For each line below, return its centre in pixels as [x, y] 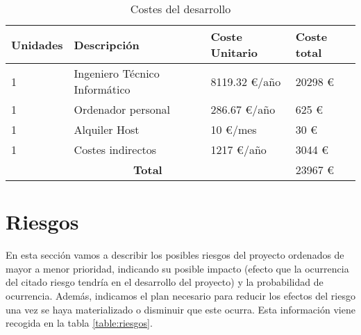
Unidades [37, 44]
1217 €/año [238, 149]
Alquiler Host [107, 129]
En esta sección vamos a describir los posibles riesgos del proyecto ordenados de [175, 255]
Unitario [234, 52]
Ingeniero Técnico [117, 73]
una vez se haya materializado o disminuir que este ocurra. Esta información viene [180, 309]
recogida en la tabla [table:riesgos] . [79, 323]
